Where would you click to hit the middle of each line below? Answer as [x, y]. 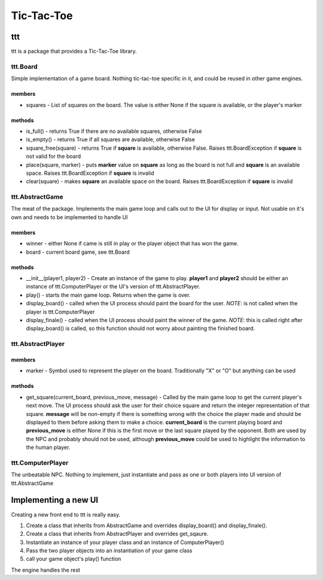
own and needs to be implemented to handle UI [69, 217]
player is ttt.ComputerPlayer [60, 312]
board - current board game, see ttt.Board [78, 252]
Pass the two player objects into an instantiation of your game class [109, 551]
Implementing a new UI [55, 500]
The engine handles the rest [46, 570]
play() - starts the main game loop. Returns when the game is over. [108, 295]
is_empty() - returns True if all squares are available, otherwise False [111, 139]
